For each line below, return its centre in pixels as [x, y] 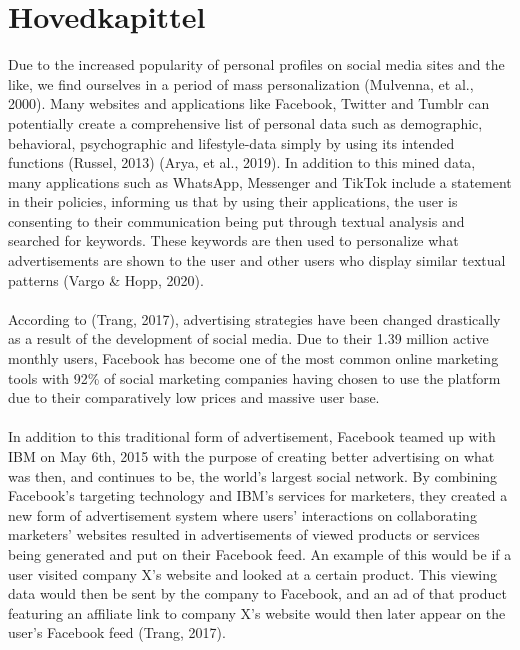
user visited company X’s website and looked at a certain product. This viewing [252, 573]
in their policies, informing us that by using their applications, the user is [233, 201]
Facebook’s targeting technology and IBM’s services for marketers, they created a [258, 495]
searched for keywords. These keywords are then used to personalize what [233, 240]
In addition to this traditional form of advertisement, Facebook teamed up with [252, 436]
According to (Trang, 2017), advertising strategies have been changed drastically [254, 318]
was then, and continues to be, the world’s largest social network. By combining [253, 475]
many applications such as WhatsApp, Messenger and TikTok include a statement [260, 181]
